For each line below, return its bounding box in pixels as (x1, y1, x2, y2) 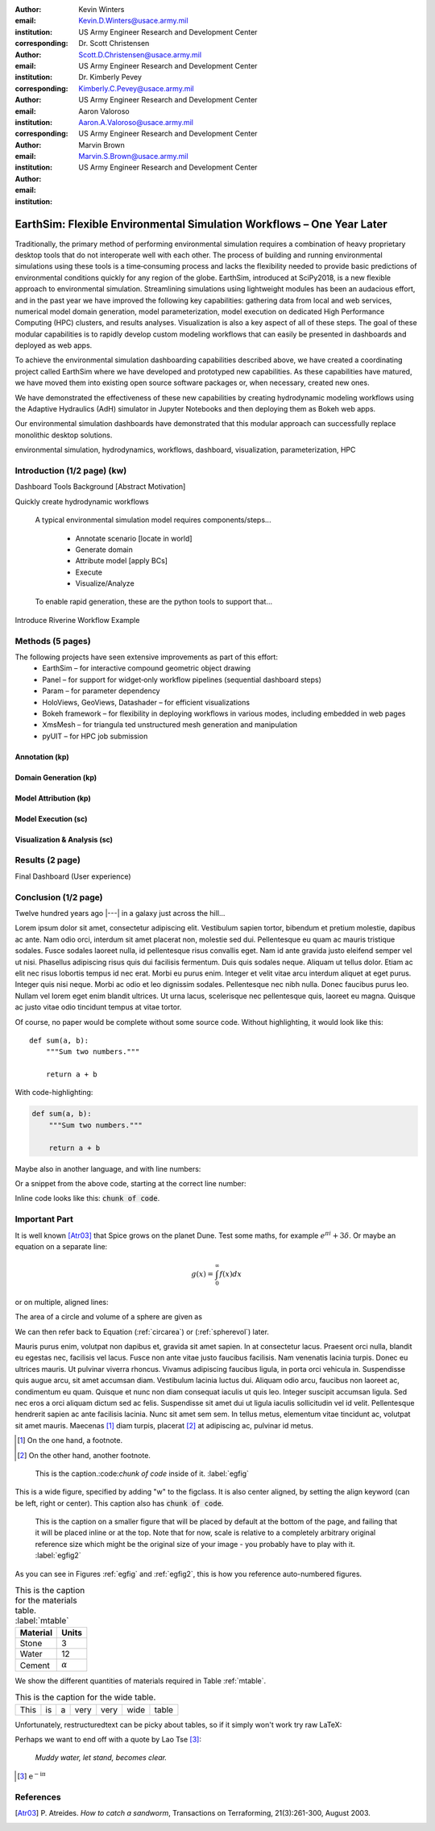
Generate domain (75, 545, 133, 554)
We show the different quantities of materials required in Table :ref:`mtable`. (14, 1675, 267, 1686)
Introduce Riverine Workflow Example (14, 615, 140, 625)
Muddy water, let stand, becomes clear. (35, 1753, 168, 1762)
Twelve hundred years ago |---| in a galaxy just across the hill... (14, 909, 226, 918)
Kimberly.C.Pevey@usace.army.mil (78, 83, 194, 93)
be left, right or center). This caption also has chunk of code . (14, 1498, 224, 1508)
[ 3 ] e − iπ (17, 1770, 46, 1781)
